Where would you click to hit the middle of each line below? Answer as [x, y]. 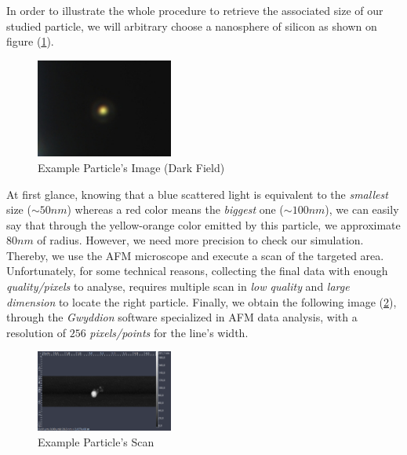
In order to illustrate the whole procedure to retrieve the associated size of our [195, 10]
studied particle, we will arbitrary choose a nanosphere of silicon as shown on [192, 26]
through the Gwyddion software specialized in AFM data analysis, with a [182, 317]
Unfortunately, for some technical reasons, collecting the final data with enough [197, 271]
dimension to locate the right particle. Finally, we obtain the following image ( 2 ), [202, 301]
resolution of [36, 332]
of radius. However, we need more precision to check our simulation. [200, 240]
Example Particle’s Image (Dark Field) [131, 167]
